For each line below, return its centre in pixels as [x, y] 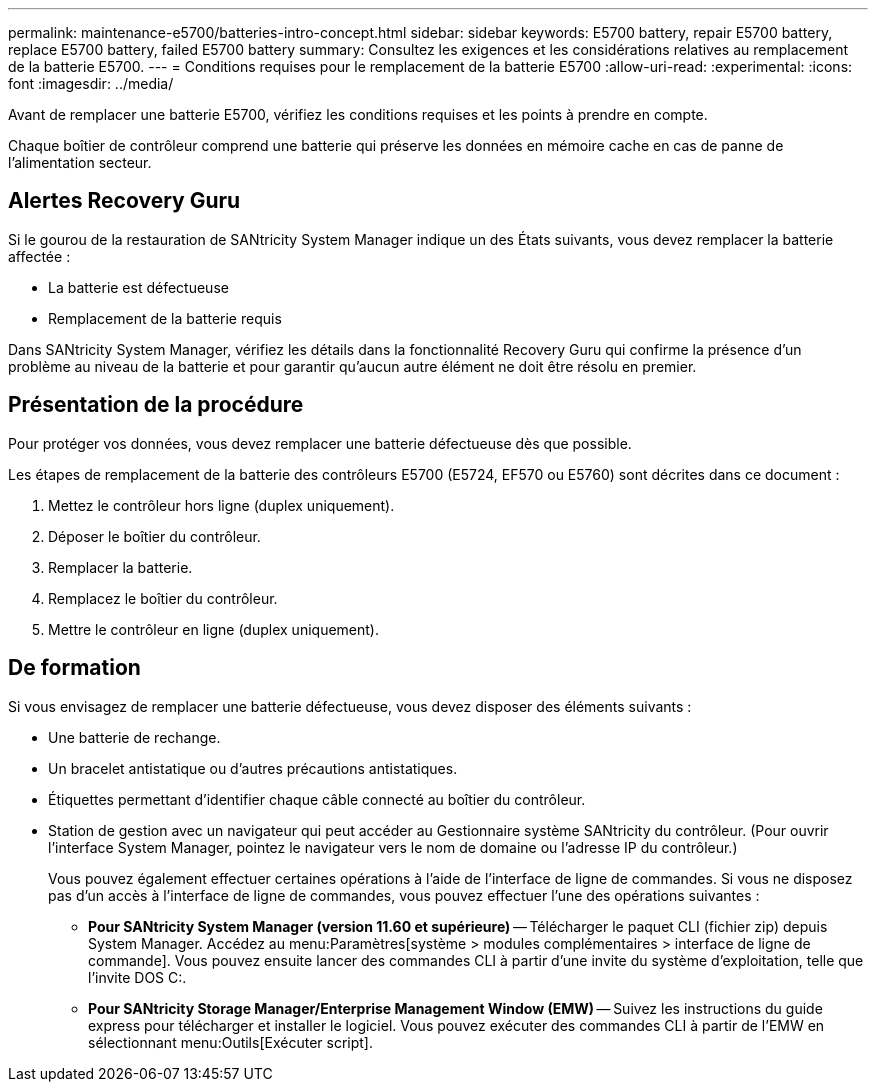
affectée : [39, 256]
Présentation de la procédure [156, 405]
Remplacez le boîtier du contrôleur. [163, 598]
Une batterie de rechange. [134, 737]
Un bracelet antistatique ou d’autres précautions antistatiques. [253, 768]
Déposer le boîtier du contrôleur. [154, 536]
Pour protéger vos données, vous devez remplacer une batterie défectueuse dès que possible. [320, 443]
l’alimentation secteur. [80, 162]
